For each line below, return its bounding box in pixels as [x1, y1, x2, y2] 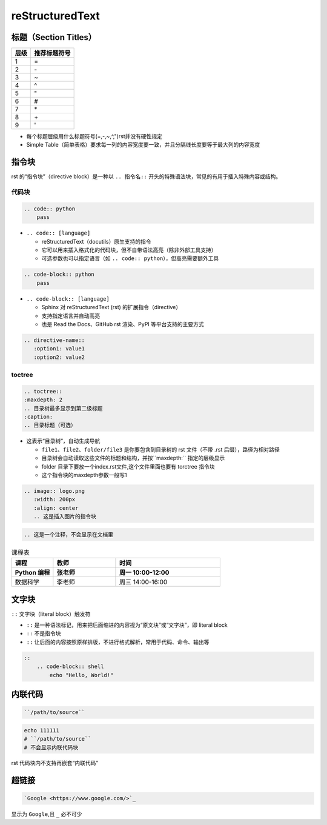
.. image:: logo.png [24, 487, 85, 494]
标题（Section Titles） [11, 32, 97, 42]
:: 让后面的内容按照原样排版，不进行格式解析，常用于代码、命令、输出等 [26, 638, 210, 646]
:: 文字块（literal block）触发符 [11, 610, 91, 618]
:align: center [33, 504, 79, 512]
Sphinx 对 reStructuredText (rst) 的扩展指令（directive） [41, 304, 182, 311]
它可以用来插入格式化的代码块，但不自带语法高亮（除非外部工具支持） [41, 246, 217, 254]
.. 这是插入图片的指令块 [33, 513, 97, 520]
